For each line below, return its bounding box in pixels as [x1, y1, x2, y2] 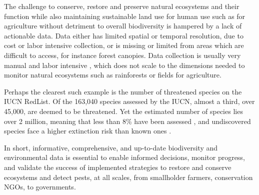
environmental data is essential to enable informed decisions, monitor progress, [4, 152, 245, 162]
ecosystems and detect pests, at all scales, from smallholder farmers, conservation [4, 171, 253, 182]
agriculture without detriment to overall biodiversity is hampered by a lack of [4, 20, 242, 31]
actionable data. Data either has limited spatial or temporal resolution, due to [4, 30, 243, 40]
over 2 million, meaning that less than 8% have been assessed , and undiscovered [4, 115, 251, 126]
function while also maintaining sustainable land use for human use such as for [4, 10, 245, 21]
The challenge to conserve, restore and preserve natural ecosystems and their [4, 1, 239, 11]
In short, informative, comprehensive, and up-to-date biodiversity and [4, 142, 218, 152]
